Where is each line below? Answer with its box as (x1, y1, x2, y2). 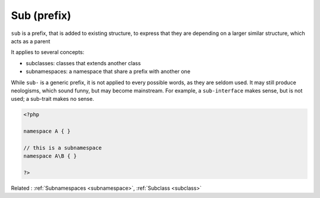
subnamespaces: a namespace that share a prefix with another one (25, 68, 191, 75)
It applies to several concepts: (11, 49, 85, 56)
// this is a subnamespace (23, 144, 102, 151)
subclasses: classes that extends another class (25, 59, 141, 66)
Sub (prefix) (11, 9, 71, 22)
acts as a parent (11, 37, 50, 44)
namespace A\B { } (23, 153, 77, 159)
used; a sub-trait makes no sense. (11, 95, 94, 103)
